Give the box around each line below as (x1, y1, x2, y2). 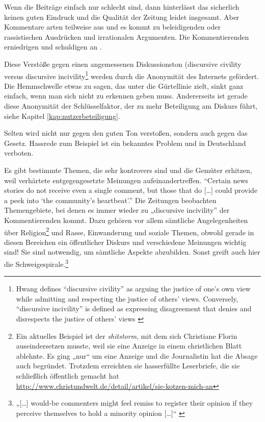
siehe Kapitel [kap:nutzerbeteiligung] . (4, 110, 120, 121)
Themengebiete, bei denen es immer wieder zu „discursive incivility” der (4, 205, 230, 215)
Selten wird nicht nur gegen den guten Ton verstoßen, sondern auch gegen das (4, 128, 248, 138)
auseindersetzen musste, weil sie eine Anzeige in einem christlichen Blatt (16, 340, 242, 351)
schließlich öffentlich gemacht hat (16, 370, 119, 381)
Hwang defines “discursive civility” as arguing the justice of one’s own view (16, 283, 251, 294)
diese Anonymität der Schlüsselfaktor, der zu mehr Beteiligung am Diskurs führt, (4, 101, 258, 111)
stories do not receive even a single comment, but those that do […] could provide (4, 185, 258, 195)
